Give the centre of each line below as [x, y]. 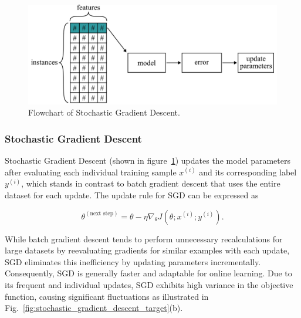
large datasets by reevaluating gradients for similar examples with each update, [147, 250]
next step [102, 214]
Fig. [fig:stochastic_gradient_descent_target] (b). [94, 308]
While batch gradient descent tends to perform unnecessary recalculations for [144, 239]
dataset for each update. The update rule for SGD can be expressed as [132, 194]
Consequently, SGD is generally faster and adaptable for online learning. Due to [148, 273]
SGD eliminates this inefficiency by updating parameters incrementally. [133, 261]
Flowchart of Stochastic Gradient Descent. [104, 112]
